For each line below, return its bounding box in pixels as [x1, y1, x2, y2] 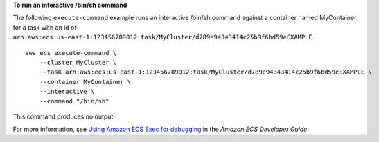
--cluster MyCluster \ [39, 59, 117, 66]
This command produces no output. [12, 112, 116, 121]
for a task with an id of [12, 23, 77, 31]
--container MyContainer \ [39, 78, 132, 85]
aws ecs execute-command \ [25, 49, 117, 57]
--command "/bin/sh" [39, 97, 109, 105]
